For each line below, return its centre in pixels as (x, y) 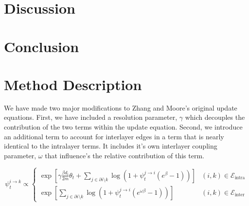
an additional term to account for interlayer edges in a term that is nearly (114, 136)
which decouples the (215, 117)
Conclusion (42, 46)
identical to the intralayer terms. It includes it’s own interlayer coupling (111, 146)
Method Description (73, 84)
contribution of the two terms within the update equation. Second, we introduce (123, 127)
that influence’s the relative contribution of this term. (124, 155)
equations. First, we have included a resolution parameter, (91, 117)
